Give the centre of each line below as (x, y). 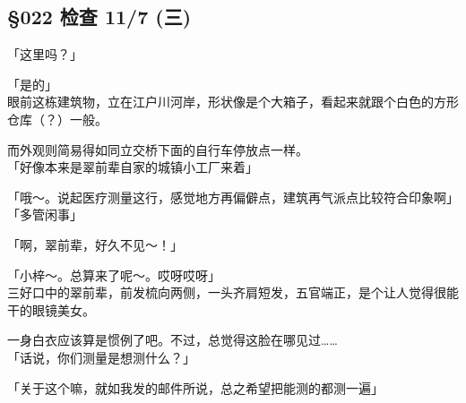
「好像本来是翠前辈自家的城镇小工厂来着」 (133, 167)
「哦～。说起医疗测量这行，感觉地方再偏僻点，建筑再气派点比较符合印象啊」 (233, 197)
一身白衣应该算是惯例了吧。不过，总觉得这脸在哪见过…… (173, 340)
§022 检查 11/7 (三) (99, 17)
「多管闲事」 (45, 214)
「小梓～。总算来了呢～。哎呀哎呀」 (114, 274)
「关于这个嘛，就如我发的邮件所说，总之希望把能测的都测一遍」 (195, 387)
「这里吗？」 (45, 54)
